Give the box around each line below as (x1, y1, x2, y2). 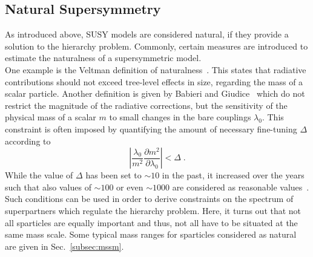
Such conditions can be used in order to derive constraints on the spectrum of (5, 192, 294, 205)
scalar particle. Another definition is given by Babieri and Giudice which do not (5, 87, 305, 100)
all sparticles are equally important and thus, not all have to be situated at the (5, 216, 298, 229)
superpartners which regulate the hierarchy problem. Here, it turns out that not (5, 204, 301, 216)
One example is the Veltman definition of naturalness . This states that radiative (5, 63, 306, 76)
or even (116, 180, 143, 193)
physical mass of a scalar (5, 111, 96, 123)
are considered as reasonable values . (172, 180, 309, 193)
